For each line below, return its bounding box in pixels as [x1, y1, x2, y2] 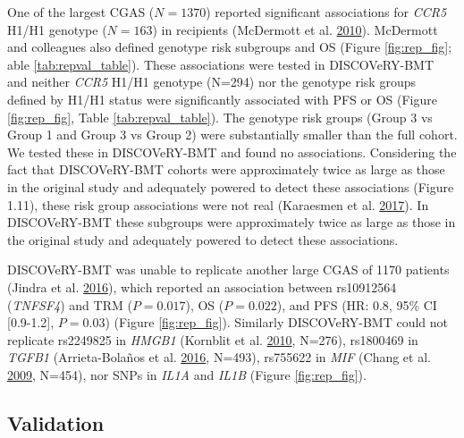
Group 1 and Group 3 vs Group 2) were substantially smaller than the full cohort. [7, 125, 458, 144]
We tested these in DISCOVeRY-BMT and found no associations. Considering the [7, 142, 457, 161]
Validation [7, 409, 105, 436]
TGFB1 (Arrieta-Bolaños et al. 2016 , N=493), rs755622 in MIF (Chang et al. [7, 348, 431, 366]
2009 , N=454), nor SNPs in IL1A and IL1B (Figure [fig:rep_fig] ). [7, 365, 367, 383]
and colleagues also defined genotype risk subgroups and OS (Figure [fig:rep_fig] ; [7, 38, 452, 56]
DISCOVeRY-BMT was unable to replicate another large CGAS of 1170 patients [7, 260, 450, 279]
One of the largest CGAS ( [7, 3, 155, 21]
